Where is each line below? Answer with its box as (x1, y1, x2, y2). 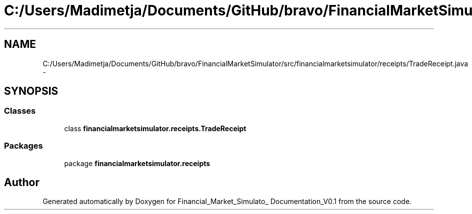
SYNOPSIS (4, 85, 58, 98)
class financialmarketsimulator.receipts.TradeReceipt (64, 124, 246, 133)
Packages (4, 141, 43, 151)
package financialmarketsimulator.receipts (64, 159, 210, 168)
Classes (4, 106, 36, 116)
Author (4, 176, 39, 189)
